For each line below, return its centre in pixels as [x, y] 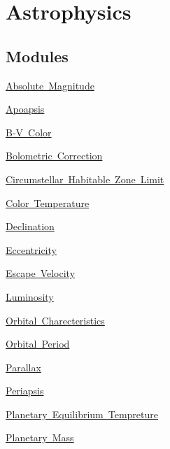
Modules [37, 56]
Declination [30, 226]
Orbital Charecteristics [55, 320]
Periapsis [25, 391]
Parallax [23, 367]
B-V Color [29, 132]
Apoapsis [25, 109]
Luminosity [30, 296]
